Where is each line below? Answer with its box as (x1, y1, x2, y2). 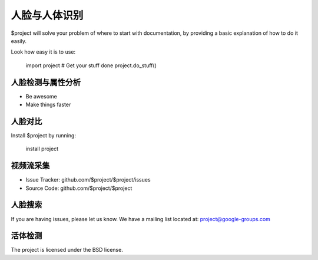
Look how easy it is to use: (11, 48, 76, 55)
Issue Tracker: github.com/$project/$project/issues (25, 176, 151, 183)
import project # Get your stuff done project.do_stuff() (25, 62, 157, 69)
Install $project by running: (11, 131, 77, 139)
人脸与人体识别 (11, 9, 84, 22)
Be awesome (25, 93, 57, 100)
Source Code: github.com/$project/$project (25, 185, 132, 192)
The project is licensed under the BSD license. (11, 246, 123, 254)
